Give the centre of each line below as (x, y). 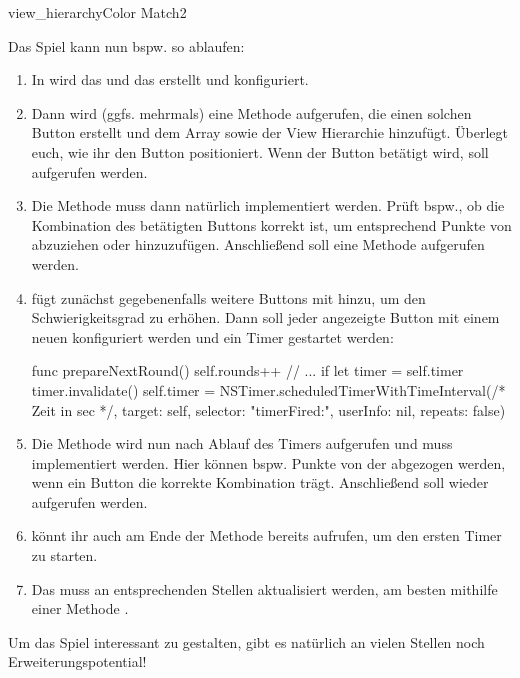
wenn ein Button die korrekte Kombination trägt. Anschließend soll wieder (260, 482)
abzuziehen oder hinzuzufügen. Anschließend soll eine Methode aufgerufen (258, 244)
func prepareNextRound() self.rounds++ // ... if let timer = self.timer (247, 370)
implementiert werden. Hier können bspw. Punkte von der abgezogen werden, (268, 462)
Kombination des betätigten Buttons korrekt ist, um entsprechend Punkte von (271, 224)
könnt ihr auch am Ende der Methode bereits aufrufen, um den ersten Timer (266, 535)
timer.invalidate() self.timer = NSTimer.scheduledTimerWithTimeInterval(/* (268, 389)
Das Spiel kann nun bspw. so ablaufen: (126, 45)
